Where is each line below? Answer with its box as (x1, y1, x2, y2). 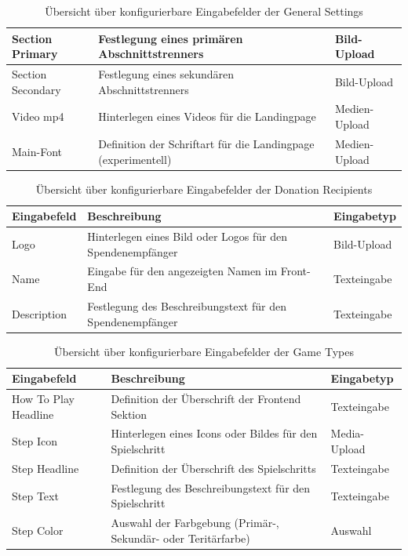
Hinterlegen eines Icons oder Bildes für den (111, 425, 318, 442)
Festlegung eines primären (98, 30, 243, 46)
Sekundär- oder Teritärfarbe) (111, 529, 250, 546)
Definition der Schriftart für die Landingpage (98, 135, 315, 151)
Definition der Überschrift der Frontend (111, 391, 301, 407)
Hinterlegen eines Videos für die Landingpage (98, 108, 316, 125)
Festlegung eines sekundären (98, 66, 235, 82)
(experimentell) (98, 151, 172, 167)
